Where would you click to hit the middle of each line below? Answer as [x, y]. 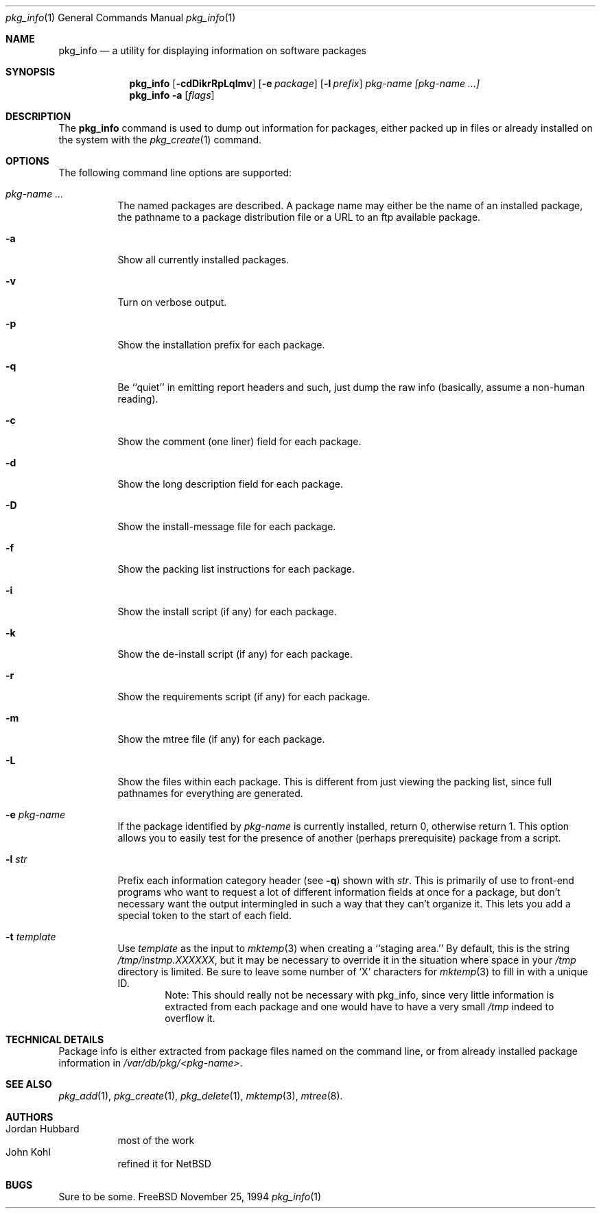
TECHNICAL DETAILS [55, 1039]
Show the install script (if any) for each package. [227, 611]
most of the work [156, 1140]
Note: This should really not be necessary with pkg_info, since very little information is [360, 995]
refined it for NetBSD [164, 1164]
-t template [31, 937]
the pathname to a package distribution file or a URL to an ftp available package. [299, 217]
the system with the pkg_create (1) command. [160, 140]
